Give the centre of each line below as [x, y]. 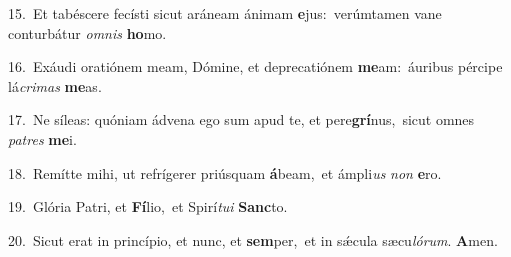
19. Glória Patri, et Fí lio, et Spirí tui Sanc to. [148, 206]
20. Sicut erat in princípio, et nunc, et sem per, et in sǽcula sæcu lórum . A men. [253, 239]
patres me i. [42, 138]
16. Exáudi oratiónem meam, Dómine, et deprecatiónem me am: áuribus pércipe [255, 66]
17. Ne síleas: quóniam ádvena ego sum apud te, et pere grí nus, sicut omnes [241, 119]
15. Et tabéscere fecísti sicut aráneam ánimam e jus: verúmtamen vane [225, 13]
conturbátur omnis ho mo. [87, 32]
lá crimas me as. [55, 85]
